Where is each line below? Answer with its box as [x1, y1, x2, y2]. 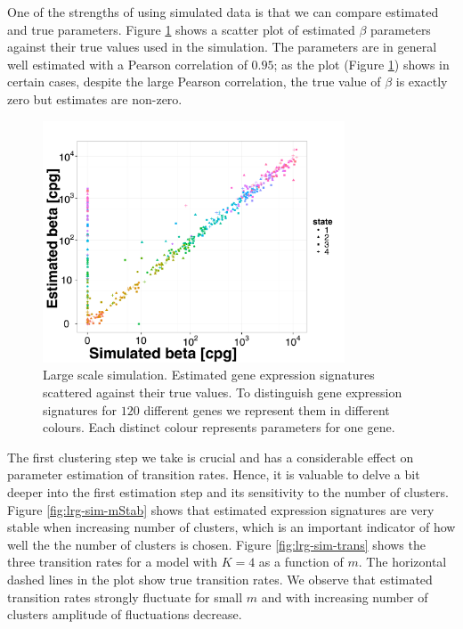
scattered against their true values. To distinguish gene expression [43, 383, 402, 402]
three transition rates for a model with [7, 552, 217, 571]
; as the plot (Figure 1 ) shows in [273, 54, 450, 73]
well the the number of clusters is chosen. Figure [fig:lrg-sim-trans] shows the [7, 535, 426, 553]
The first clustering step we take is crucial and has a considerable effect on [7, 447, 414, 466]
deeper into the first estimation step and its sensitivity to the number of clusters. [7, 483, 449, 501]
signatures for [43, 400, 118, 419]
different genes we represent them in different [143, 400, 390, 419]
